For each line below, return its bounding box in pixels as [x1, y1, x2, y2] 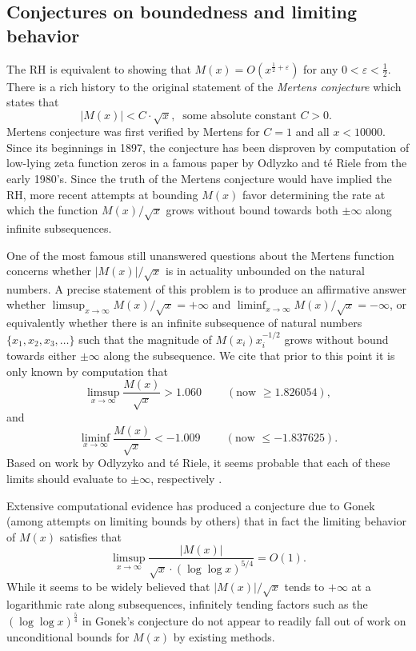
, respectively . [150, 470, 222, 487]
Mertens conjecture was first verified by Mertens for [6, 123, 260, 140]
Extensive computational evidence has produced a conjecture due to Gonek [6, 497, 375, 513]
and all [295, 123, 330, 140]
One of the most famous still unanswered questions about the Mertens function [6, 246, 394, 263]
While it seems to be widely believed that [6, 577, 210, 594]
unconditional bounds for [6, 628, 130, 645]
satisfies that [59, 528, 122, 545]
